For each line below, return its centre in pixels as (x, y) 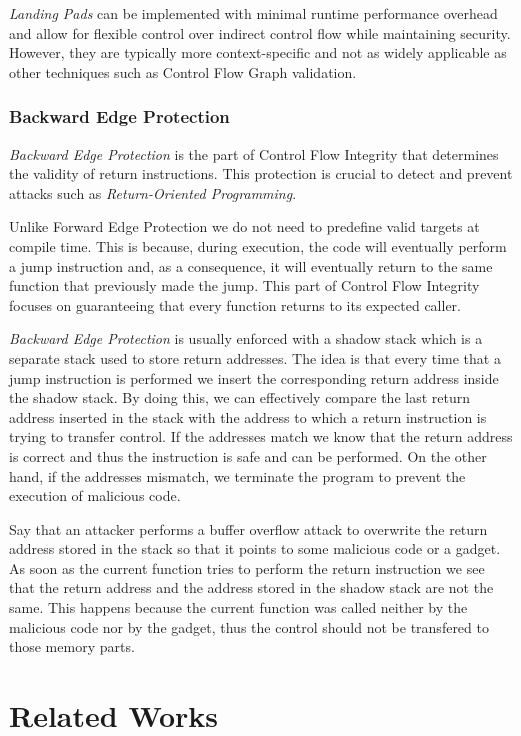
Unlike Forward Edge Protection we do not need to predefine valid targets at (244, 226)
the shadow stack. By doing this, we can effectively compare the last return (240, 397)
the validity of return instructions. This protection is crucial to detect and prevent (261, 173)
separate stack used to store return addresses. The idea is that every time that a (255, 357)
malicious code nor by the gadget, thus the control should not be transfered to (249, 626)
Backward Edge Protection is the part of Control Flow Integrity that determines (254, 153)
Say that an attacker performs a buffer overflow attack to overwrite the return (248, 528)
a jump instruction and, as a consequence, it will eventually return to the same (251, 265)
